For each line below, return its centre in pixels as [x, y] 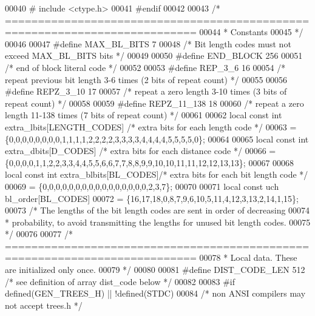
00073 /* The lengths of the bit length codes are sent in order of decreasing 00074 [157, 210]
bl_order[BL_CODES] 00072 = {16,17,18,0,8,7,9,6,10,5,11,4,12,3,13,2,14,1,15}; [152, 198]
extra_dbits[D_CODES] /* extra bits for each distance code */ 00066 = [141, 151]
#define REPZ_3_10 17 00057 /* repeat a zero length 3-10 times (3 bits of [146, 91]
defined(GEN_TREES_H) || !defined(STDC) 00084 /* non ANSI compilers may [155, 293]
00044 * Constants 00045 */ [251, 32]
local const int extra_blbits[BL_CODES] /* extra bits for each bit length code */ [157, 174]
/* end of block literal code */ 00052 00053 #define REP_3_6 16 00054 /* [145, 67]
